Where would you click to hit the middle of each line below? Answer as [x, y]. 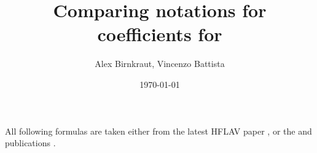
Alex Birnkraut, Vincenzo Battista [160, 64]
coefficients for [160, 34]
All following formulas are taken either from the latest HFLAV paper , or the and [158, 131]
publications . [30, 143]
